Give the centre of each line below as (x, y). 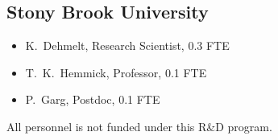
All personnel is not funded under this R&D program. (139, 126)
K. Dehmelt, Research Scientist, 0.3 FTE (127, 45)
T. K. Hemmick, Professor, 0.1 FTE (116, 72)
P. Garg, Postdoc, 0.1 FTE (93, 99)
